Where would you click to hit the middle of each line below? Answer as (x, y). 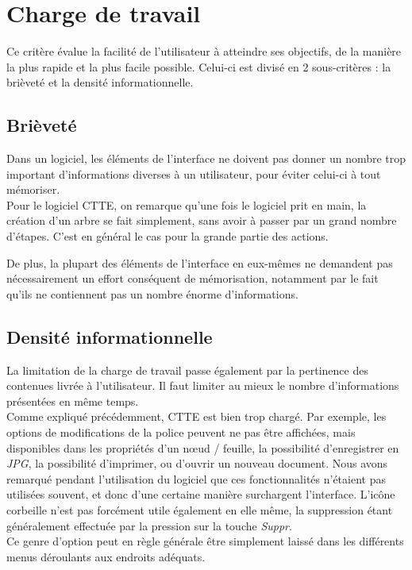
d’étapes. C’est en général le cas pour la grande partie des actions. (167, 236)
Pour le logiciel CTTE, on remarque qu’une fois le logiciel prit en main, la (187, 204)
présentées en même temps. (73, 401)
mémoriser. (33, 189)
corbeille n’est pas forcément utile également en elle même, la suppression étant (200, 510)
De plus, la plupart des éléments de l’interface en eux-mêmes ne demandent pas (200, 262)
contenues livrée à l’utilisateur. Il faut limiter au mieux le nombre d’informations (203, 385)
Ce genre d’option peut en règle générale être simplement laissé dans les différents (205, 541)
